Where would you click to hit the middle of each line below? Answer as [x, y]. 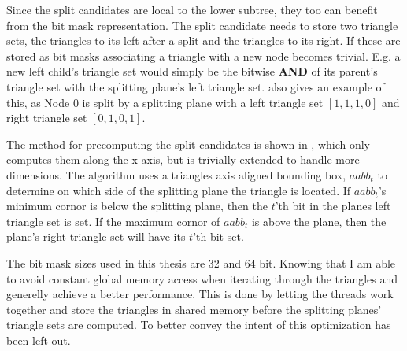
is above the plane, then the [319, 221]
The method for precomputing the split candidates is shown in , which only [189, 144]
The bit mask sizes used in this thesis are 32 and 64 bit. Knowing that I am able [201, 262]
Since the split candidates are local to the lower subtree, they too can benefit [192, 9]
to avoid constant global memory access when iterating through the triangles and [202, 278]
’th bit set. [218, 236]
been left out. [39, 340]
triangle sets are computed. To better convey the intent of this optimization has [199, 325]
